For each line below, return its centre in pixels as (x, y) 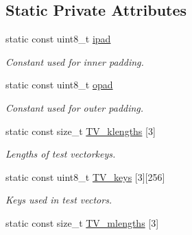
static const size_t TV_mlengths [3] (82, 222)
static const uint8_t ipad (58, 39)
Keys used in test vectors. (59, 200)
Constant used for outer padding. (75, 107)
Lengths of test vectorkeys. (61, 154)
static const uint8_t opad (59, 85)
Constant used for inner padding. (75, 61)
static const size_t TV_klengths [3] (81, 131)
